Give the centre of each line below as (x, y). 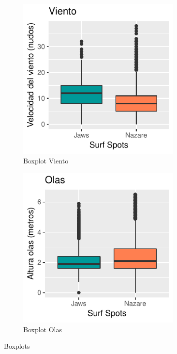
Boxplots (17, 346)
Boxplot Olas (43, 329)
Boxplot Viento (46, 161)
